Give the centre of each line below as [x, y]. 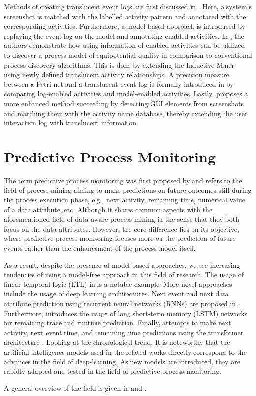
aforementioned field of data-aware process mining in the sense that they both [122, 219]
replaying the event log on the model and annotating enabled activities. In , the [124, 35]
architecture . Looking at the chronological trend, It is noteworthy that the [117, 342]
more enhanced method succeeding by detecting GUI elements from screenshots [124, 103]
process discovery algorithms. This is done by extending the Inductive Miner [119, 64]
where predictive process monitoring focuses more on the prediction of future [120, 238]
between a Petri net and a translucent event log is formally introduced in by [119, 84]
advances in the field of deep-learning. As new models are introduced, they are [122, 361]
